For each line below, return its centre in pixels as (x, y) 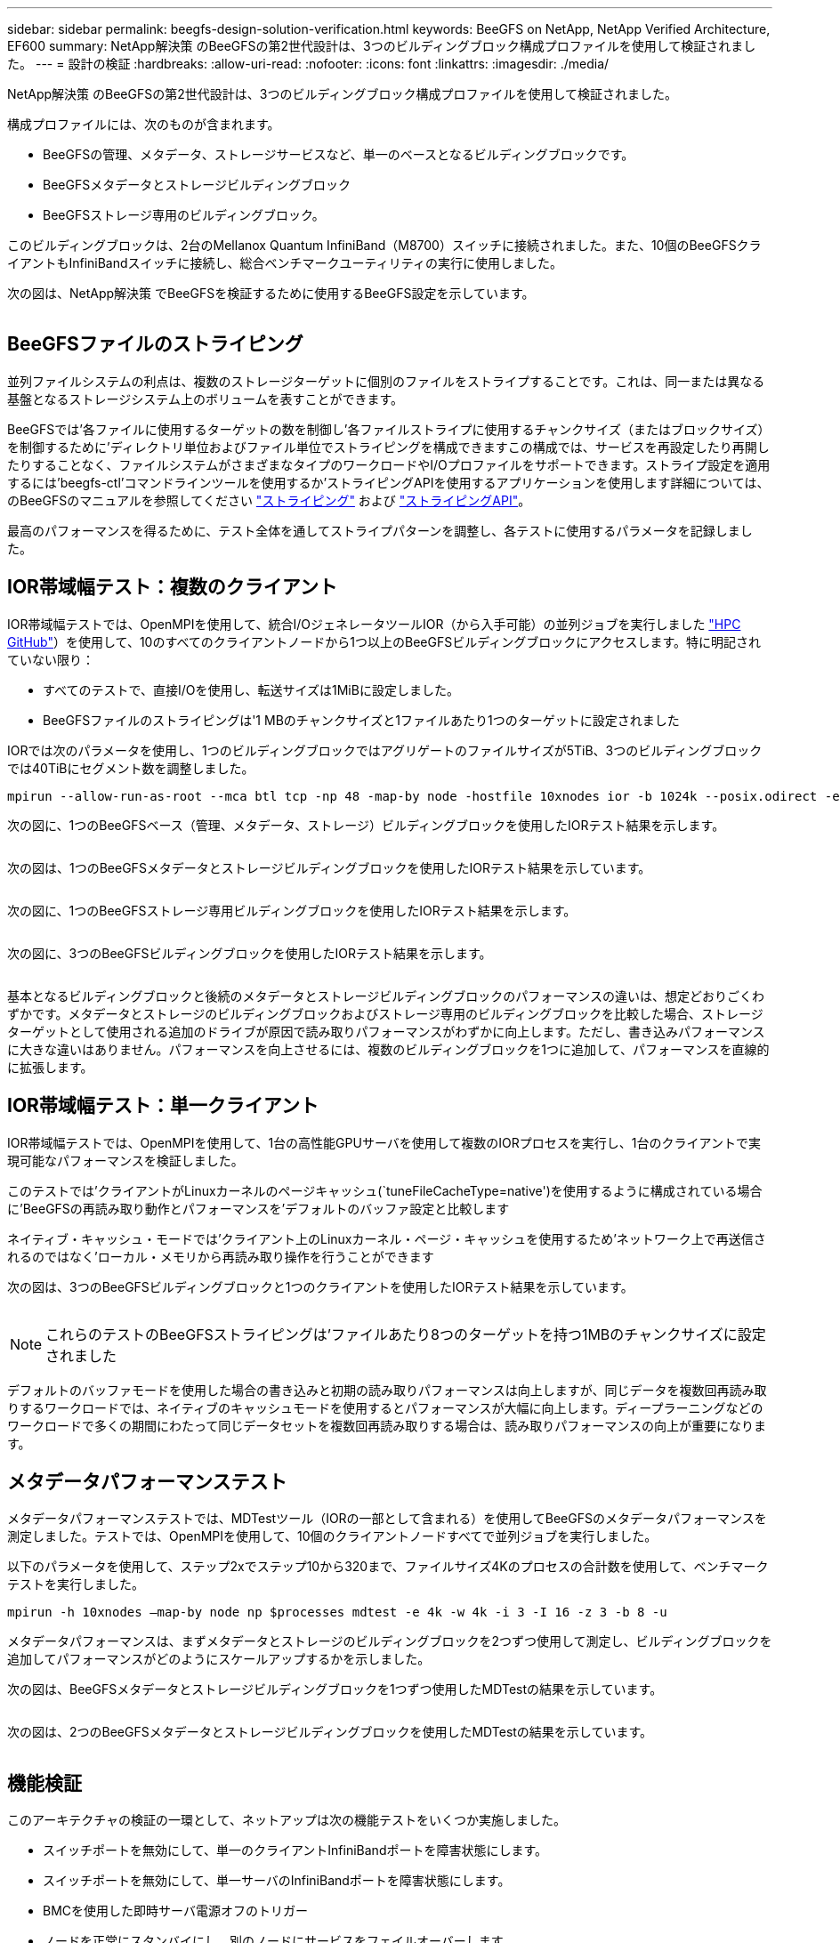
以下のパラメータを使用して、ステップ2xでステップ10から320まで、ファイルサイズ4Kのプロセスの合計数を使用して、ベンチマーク (388, 1567)
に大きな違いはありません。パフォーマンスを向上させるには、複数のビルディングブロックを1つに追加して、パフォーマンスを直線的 (388, 1049)
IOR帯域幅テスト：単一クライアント (163, 1106)
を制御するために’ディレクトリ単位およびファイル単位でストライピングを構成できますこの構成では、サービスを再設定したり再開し (388, 447)
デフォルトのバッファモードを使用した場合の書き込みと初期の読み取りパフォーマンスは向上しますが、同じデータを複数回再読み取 (387, 1390)
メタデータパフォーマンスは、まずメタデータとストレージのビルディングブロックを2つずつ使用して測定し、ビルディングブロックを (390, 1641)
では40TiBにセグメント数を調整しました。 (131, 768)
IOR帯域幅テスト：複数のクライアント (173, 587)
